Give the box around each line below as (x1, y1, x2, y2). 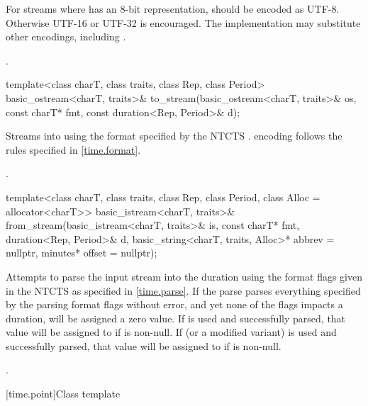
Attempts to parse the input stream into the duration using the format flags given (6, 269, 362, 283)
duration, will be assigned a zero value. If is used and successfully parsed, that (6, 310, 346, 325)
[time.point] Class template (6, 386, 121, 401)
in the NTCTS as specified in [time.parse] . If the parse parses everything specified (6, 283, 361, 298)
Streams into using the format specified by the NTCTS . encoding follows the (6, 128, 342, 143)
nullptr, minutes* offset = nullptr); (6, 245, 157, 260)
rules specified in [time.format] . (6, 142, 141, 157)
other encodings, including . (6, 29, 126, 44)
